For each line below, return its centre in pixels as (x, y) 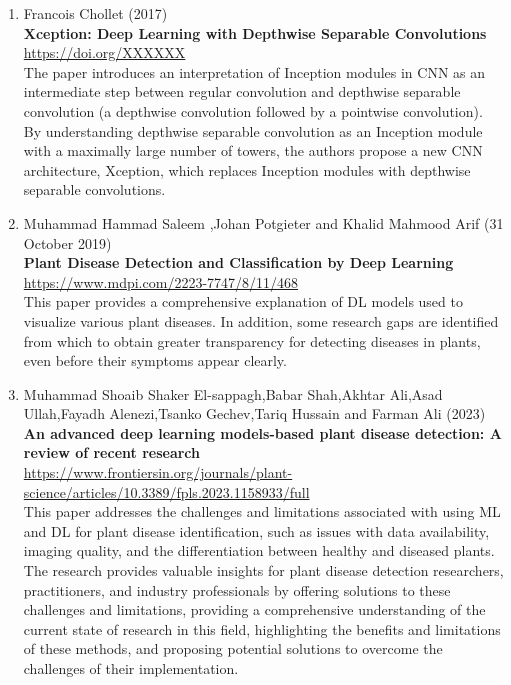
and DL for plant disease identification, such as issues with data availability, (256, 530)
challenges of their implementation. (131, 668)
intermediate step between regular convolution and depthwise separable (242, 91)
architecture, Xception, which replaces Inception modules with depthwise (247, 169)
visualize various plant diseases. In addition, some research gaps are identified (261, 320)
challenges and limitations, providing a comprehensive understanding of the (254, 609)
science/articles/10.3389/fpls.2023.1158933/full (166, 491)
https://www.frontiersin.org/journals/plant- (158, 472)
